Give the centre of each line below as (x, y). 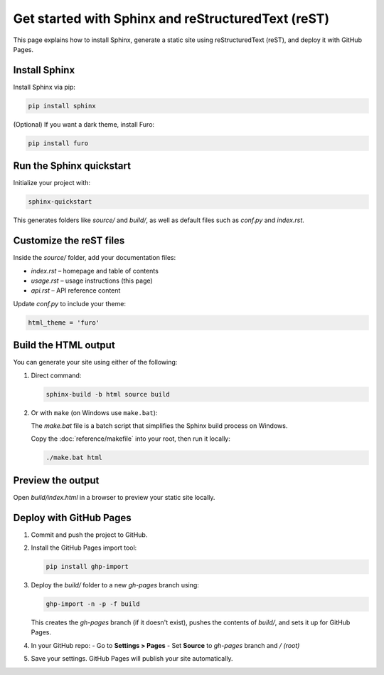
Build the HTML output (64, 345)
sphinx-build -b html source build (108, 394)
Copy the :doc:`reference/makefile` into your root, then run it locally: (130, 439)
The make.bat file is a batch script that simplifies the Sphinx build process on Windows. (159, 425)
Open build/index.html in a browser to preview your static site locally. (114, 497)
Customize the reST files (69, 241)
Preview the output (56, 480)
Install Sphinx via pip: (44, 87)
